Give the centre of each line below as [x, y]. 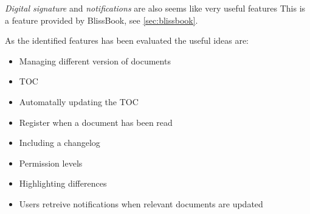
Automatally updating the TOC [79, 101]
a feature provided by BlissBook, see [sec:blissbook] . [102, 20]
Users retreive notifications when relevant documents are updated [141, 203]
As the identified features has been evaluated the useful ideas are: [127, 40]
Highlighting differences [63, 183]
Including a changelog [60, 143]
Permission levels [51, 163]
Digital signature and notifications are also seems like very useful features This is [155, 8]
